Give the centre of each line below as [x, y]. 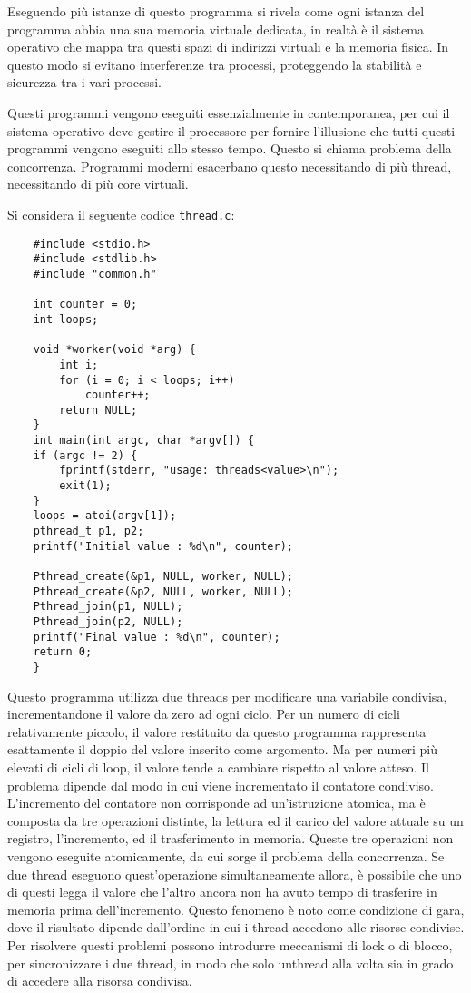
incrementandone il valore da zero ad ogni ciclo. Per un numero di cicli [204, 714]
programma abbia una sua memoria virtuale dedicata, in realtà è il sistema [216, 29]
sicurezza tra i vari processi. [84, 82]
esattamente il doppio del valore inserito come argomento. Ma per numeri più [222, 749]
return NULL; [98, 410]
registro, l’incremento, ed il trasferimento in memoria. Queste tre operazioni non [231, 838]
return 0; [63, 652]
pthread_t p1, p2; [88, 531]
